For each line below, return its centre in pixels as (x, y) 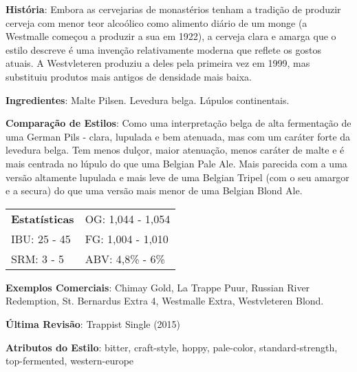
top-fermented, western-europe (70, 361)
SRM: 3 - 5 (38, 258)
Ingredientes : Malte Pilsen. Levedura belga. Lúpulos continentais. (148, 100)
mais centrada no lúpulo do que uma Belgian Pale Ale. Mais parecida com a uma (176, 163)
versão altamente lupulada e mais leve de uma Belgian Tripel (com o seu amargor (177, 177)
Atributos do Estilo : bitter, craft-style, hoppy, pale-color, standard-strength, (172, 347)
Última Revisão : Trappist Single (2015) (93, 323)
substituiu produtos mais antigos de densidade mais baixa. (129, 76)
